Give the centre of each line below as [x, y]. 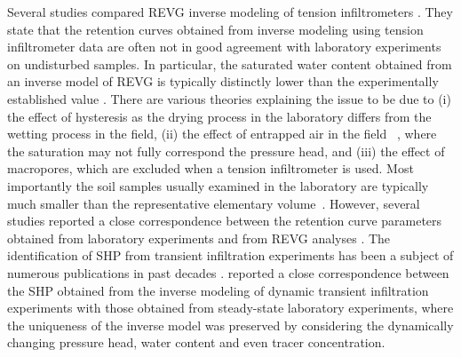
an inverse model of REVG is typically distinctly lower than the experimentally [223, 81]
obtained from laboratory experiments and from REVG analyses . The [199, 238]
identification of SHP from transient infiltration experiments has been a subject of [230, 255]
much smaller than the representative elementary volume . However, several [214, 203]
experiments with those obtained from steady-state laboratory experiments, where [230, 308]
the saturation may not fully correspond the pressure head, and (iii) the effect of [226, 151]
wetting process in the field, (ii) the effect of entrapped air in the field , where [222, 134]
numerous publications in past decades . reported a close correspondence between [228, 272]
